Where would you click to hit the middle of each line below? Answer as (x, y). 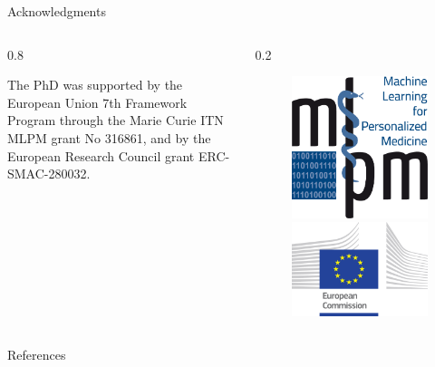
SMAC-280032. (49, 174)
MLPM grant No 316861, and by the (109, 137)
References (37, 354)
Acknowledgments (57, 11)
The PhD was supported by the (95, 85)
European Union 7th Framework (97, 102)
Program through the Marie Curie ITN (116, 120)
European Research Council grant (101, 155)
